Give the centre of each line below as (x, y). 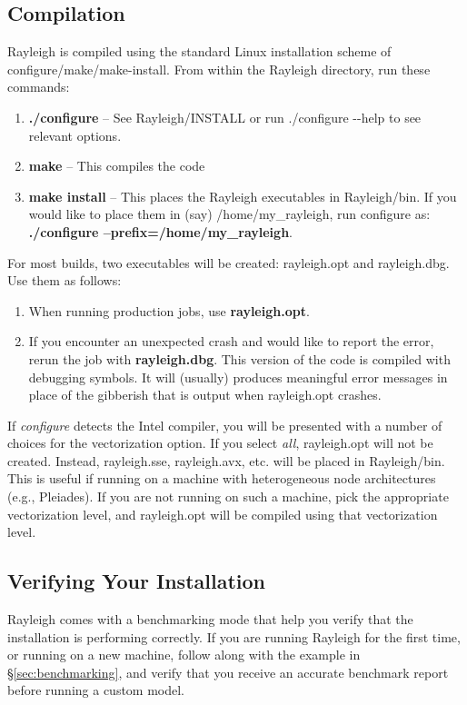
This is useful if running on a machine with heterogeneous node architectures (222, 478)
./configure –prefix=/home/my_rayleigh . (160, 231)
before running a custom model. (96, 690)
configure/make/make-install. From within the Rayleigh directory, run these (219, 69)
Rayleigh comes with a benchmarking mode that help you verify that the (210, 619)
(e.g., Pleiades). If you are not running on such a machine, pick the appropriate (228, 496)
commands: (39, 87)
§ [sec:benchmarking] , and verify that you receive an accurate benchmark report (228, 672)
